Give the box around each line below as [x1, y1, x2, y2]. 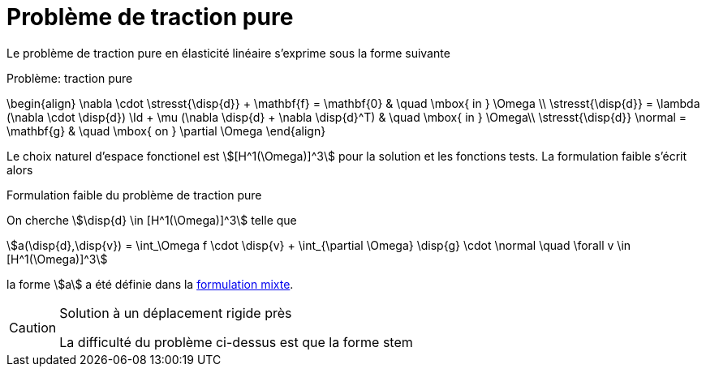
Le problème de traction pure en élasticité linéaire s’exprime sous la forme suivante [6, 45, 450, 60]
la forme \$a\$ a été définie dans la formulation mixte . [6, 277, 294, 291]
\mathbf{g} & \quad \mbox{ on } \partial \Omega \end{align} [6, 123, 326, 138]
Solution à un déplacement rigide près [59, 304, 292, 321]
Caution [9, 319, 57, 336]
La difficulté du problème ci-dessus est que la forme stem [59, 333, 413, 350]
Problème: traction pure [6, 71, 133, 85]
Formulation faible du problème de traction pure [6, 187, 262, 202]
